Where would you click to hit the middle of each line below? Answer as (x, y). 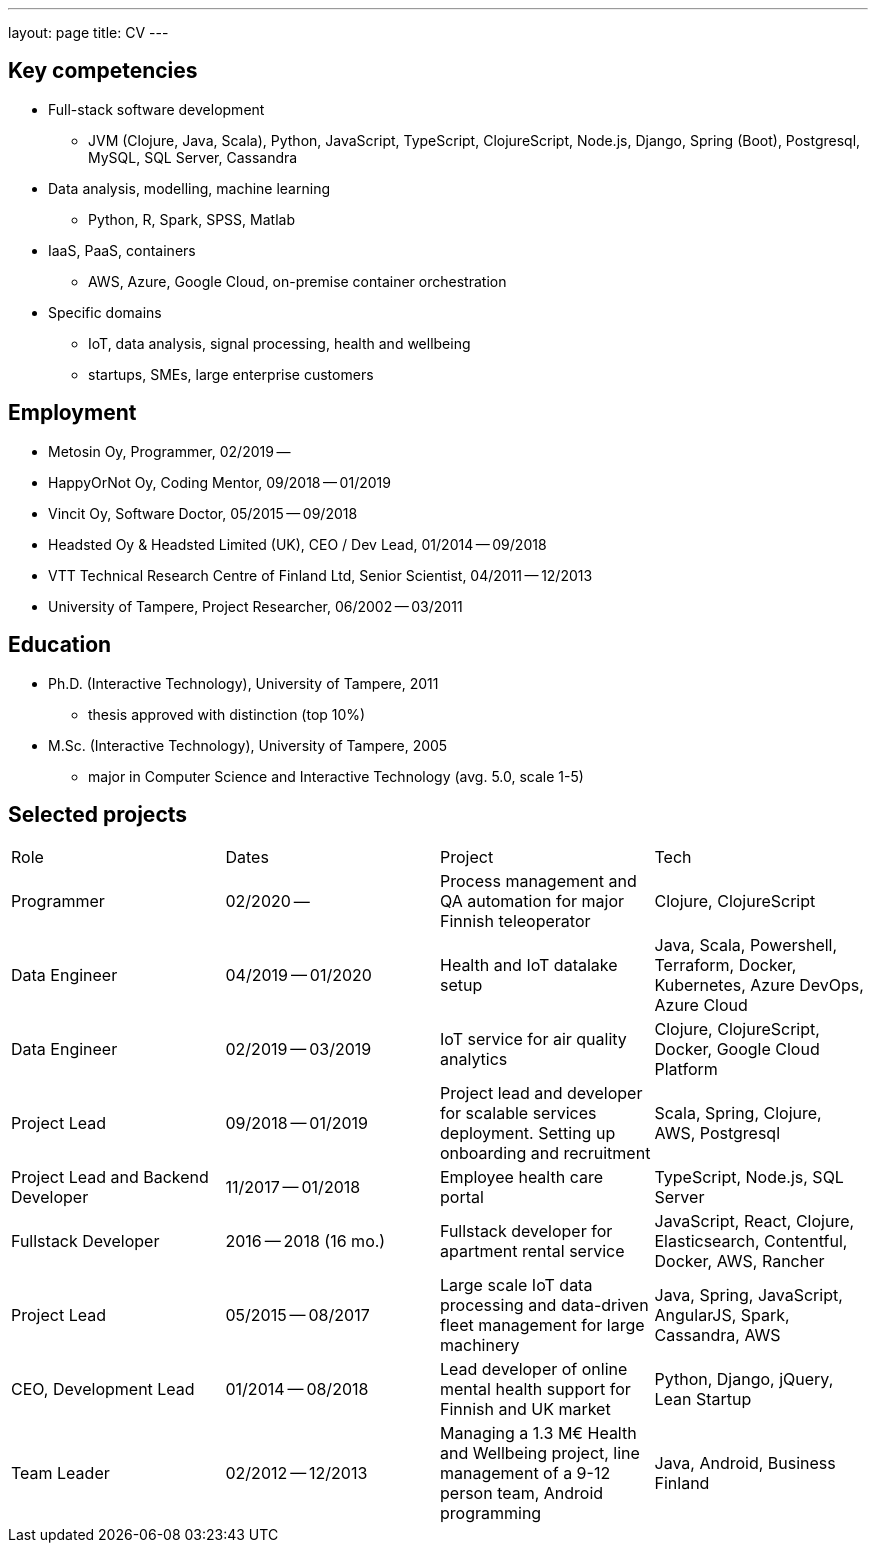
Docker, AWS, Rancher (739, 1261)
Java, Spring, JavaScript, (748, 1295)
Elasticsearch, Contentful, (751, 1241)
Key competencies (103, 71)
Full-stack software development (156, 109)
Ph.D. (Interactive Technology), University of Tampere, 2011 (243, 683)
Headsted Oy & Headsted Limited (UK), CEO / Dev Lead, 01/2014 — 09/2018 (297, 544)
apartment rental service (532, 1251)
